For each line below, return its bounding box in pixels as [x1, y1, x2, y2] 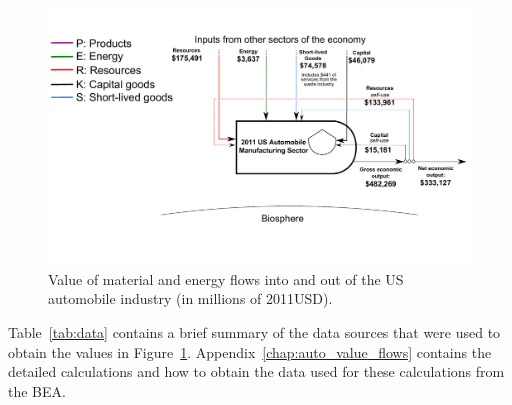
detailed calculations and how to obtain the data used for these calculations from [8, 361, 505, 382]
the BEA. [8, 380, 66, 401]
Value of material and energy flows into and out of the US [48, 268, 404, 289]
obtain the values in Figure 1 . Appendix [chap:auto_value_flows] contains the [8, 341, 492, 362]
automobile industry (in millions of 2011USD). [48, 288, 333, 309]
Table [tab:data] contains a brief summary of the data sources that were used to [8, 321, 501, 342]
